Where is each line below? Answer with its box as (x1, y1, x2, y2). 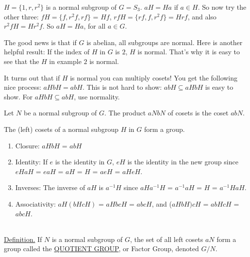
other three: (4, 11, 39, 21)
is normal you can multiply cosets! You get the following (70, 72, 238, 82)
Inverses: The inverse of (15, 182, 85, 193)
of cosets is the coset (167, 108, 229, 118)
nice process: (4, 82, 41, 92)
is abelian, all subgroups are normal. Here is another (86, 37, 243, 47)
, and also (187, 11, 217, 21)
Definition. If (4, 234, 42, 244)
